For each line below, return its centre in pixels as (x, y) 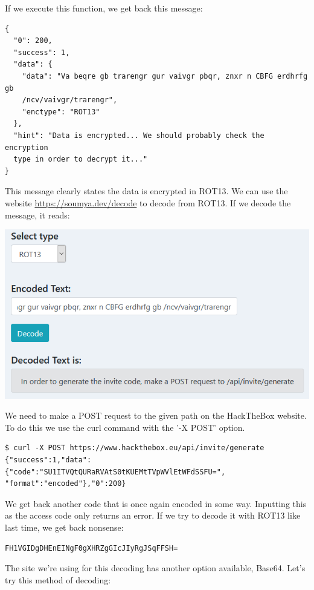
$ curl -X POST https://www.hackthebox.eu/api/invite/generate (135, 448)
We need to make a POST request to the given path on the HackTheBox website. (156, 415)
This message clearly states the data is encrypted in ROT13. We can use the (146, 191)
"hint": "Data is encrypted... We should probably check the (139, 135)
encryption (27, 147)
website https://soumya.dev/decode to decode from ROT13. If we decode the (148, 202)
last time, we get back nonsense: (64, 527)
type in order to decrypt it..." (81, 159)
